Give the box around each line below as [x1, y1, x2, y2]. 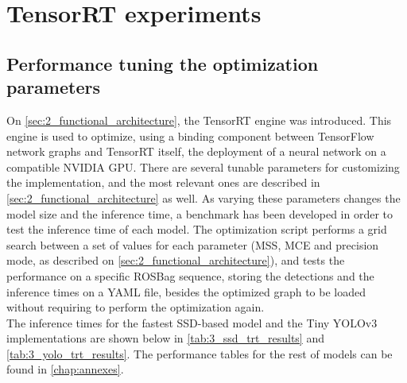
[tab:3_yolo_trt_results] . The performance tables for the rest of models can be [6, 345, 393, 362]
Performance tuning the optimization [6, 51, 319, 75]
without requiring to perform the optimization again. [6, 299, 265, 315]
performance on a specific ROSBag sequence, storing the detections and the [6, 267, 374, 284]
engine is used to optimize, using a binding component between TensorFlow [6, 127, 374, 144]
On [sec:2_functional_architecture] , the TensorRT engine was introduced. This [6, 111, 392, 128]
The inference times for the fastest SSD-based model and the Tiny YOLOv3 [6, 314, 378, 331]
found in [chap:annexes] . [6, 361, 124, 377]
